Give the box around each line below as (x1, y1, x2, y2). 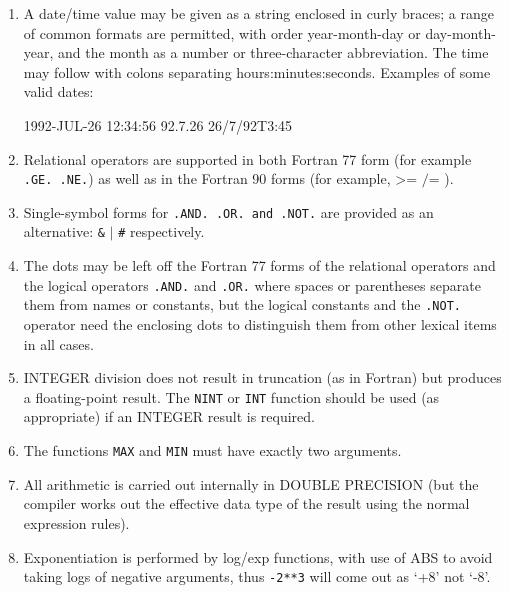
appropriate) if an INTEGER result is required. (23, 406, 315, 427)
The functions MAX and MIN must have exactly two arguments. (23, 440, 402, 461)
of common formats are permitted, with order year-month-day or (23, 22, 421, 43)
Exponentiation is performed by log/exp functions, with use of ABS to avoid (23, 546, 493, 567)
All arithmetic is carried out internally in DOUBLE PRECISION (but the (23, 473, 479, 494)
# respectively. (118, 221, 205, 242)
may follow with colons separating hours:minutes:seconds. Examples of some (23, 61, 491, 82)
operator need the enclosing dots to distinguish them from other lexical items (23, 314, 497, 335)
